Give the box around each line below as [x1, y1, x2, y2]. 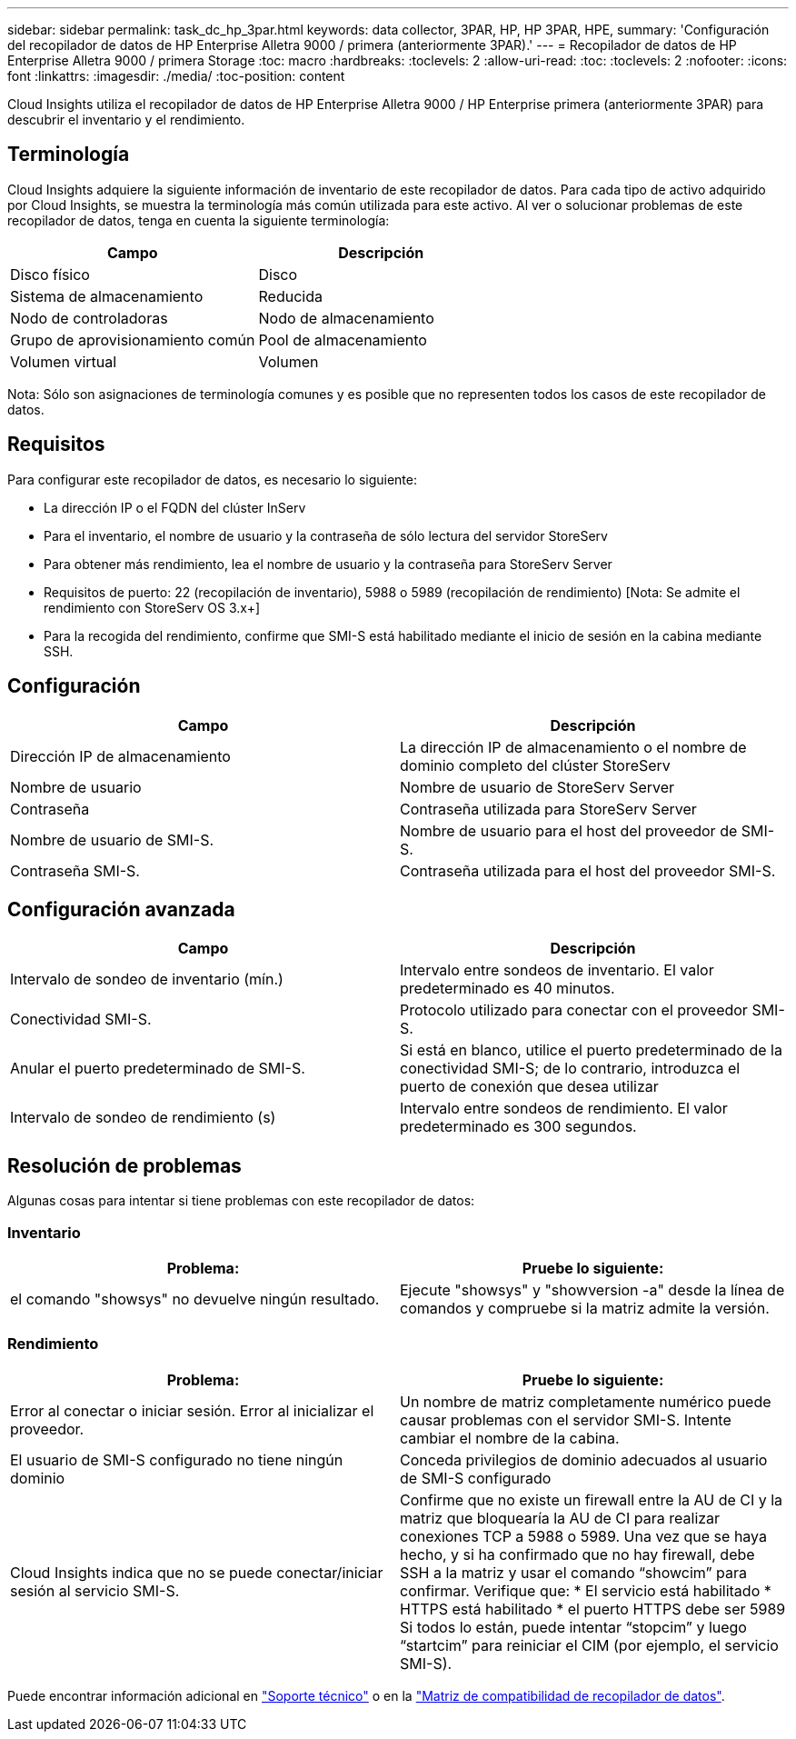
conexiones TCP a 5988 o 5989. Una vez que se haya [400, 1526, 767, 1545]
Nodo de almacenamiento [258, 308, 434, 327]
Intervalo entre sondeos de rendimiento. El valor [400, 1099, 728, 1118]
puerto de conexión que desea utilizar [400, 1077, 659, 1096]
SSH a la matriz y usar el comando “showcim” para [400, 1563, 748, 1582]
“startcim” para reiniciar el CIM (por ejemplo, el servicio [400, 1635, 779, 1654]
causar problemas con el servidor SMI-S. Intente [400, 1410, 731, 1429]
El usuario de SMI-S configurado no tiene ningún [10, 1450, 343, 1469]
